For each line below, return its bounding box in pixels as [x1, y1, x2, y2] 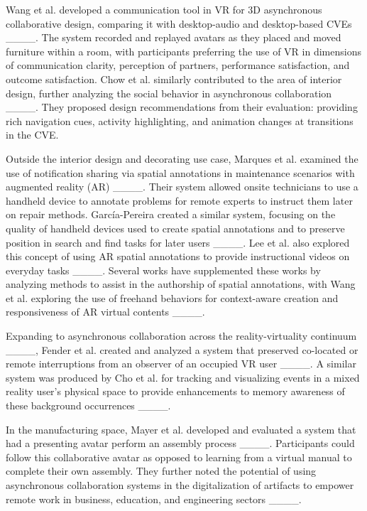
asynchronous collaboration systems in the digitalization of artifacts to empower [6, 478, 354, 492]
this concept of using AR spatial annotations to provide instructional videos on [6, 249, 350, 264]
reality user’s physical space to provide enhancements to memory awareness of [6, 384, 345, 399]
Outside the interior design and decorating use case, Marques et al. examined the [6, 151, 358, 166]
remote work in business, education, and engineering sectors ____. [6, 491, 302, 506]
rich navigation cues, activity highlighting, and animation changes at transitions [6, 113, 354, 128]
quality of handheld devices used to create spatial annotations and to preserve [6, 220, 345, 235]
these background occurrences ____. [6, 398, 171, 413]
